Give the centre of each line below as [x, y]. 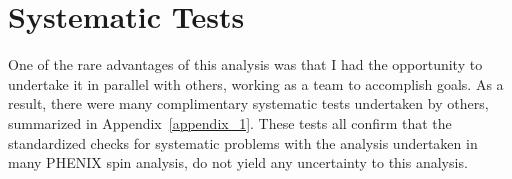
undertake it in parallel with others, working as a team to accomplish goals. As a [256, 83]
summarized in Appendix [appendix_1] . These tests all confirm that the [230, 122]
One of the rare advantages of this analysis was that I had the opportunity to [245, 64]
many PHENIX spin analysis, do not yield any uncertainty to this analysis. [238, 162]
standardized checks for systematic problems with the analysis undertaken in [243, 142]
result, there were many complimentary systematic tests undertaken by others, [248, 103]
